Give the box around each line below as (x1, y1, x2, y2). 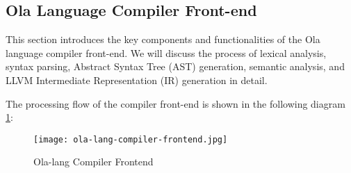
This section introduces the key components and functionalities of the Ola (6, 32, 320, 47)
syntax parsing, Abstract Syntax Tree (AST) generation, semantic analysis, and (6, 59, 345, 74)
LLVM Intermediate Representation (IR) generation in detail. (6, 72, 268, 87)
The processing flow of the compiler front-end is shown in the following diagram (6, 96, 345, 110)
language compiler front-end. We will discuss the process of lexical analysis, (6, 45, 327, 60)
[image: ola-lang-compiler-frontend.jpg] (33, 134, 228, 145)
